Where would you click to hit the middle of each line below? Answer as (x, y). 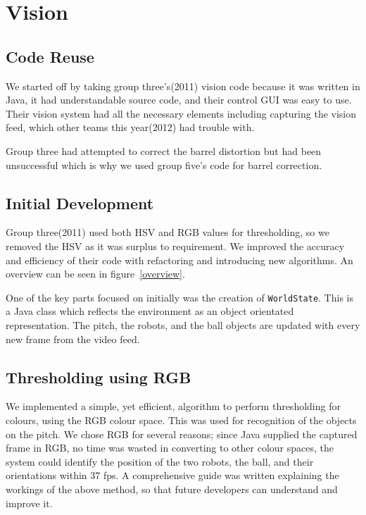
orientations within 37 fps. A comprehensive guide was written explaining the (172, 475)
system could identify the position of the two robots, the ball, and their (160, 461)
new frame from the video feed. (73, 339)
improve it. (29, 503)
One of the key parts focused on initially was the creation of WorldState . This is (179, 297)
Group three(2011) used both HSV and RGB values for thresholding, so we (168, 232)
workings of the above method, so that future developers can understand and (172, 489)
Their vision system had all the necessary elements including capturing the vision (181, 113)
